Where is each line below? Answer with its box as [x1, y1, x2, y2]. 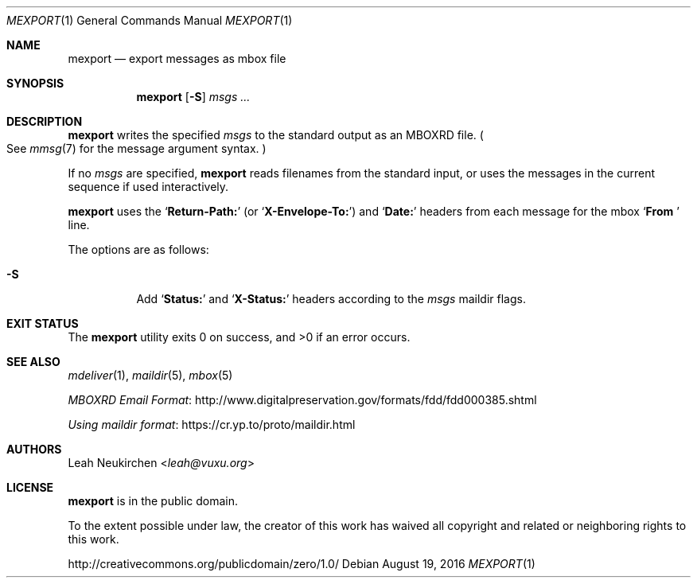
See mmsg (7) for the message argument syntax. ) [6, 142, 267, 155]
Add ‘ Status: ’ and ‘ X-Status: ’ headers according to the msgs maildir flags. [136, 292, 526, 306]
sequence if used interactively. [68, 180, 229, 193]
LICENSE [6, 481, 54, 494]
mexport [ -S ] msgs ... [136, 90, 251, 103]
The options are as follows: [68, 243, 209, 256]
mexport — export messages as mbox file [68, 52, 286, 65]
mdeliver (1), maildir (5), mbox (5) [68, 368, 233, 382]
